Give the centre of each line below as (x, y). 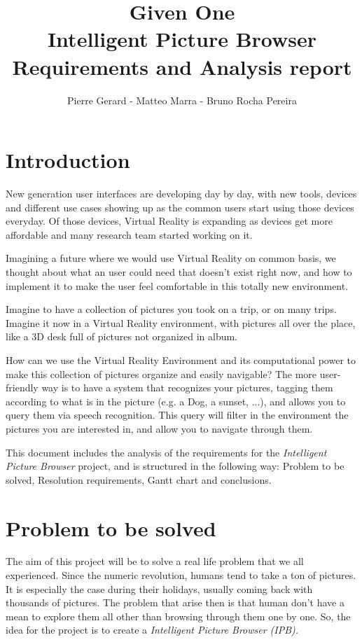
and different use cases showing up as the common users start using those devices (180, 207)
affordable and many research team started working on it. (129, 234)
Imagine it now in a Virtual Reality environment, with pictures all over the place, (181, 322)
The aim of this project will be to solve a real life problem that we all (155, 561)
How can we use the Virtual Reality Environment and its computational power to (181, 360)
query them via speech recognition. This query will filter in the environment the (177, 415)
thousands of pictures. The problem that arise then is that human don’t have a (175, 602)
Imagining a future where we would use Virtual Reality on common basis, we (171, 258)
